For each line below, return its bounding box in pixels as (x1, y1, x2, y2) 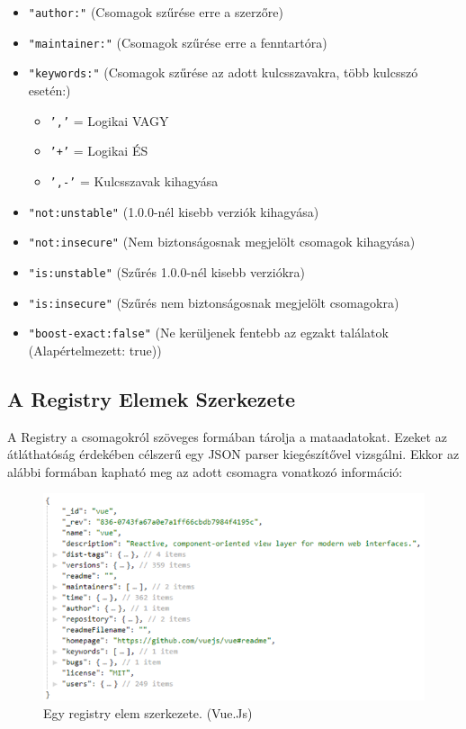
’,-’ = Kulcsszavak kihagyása (49, 171, 219, 190)
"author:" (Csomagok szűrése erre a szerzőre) (28, 3, 283, 21)
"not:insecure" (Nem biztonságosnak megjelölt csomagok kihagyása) (28, 232, 416, 251)
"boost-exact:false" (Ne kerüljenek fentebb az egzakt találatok (28, 323, 389, 342)
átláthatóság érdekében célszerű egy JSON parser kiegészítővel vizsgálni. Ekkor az (7, 445, 460, 463)
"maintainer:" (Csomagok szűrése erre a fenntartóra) (28, 32, 327, 51)
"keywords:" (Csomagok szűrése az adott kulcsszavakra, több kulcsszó (28, 63, 418, 82)
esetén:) (28, 80, 71, 99)
